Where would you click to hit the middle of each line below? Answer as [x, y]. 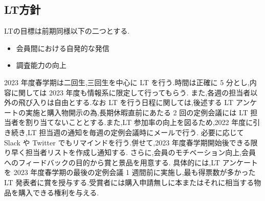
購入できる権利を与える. [59, 192]
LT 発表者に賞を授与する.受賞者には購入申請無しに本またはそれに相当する [129, 182]
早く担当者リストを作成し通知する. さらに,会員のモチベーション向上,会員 [134, 152]
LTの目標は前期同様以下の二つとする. [67, 31]
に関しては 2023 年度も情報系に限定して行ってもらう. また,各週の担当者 [131, 92]
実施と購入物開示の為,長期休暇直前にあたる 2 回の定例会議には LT [137, 112]
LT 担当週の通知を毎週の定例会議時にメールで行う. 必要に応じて [136, 132]
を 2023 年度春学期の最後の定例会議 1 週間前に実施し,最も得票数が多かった [130, 172]
